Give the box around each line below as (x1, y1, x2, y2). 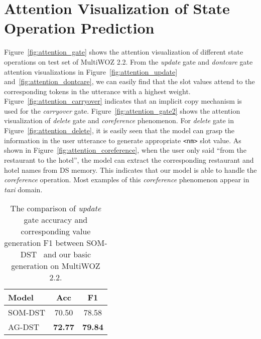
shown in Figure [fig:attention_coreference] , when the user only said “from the (4, 145, 246, 155)
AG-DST (8, 321, 40, 333)
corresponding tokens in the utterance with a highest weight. (4, 86, 191, 96)
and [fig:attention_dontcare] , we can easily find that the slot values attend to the (4, 76, 255, 87)
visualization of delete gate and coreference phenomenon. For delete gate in (4, 115, 234, 126)
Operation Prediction (4, 18, 155, 38)
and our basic (43, 248, 91, 260)
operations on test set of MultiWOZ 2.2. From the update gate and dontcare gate (4, 56, 253, 67)
